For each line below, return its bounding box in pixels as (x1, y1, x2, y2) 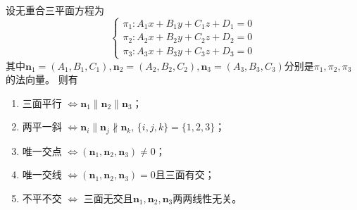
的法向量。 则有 (6, 72, 78, 87)
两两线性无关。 (173, 190, 242, 205)
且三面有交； (155, 167, 215, 182)
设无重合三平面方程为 (6, 3, 104, 17)
